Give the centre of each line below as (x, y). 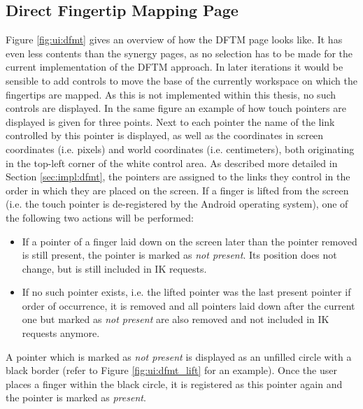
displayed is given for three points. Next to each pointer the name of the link (170, 121)
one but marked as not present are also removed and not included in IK (176, 319)
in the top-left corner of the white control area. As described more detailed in (172, 163)
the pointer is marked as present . (76, 397)
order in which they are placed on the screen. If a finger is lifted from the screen (177, 190)
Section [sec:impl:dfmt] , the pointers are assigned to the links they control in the (178, 177)
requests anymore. (61, 333)
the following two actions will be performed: (100, 217)
